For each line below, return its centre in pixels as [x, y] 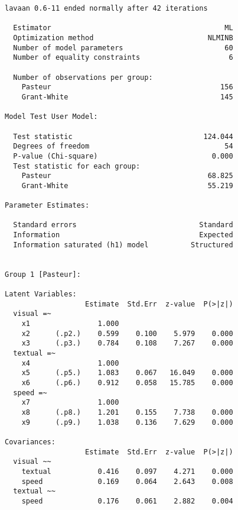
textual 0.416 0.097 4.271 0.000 [127, 471]
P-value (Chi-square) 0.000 [123, 156]
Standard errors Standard [123, 225]
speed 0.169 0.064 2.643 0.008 [127, 481]
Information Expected [123, 235]
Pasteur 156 [127, 87]
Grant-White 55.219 [127, 185]
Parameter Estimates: [47, 206]
